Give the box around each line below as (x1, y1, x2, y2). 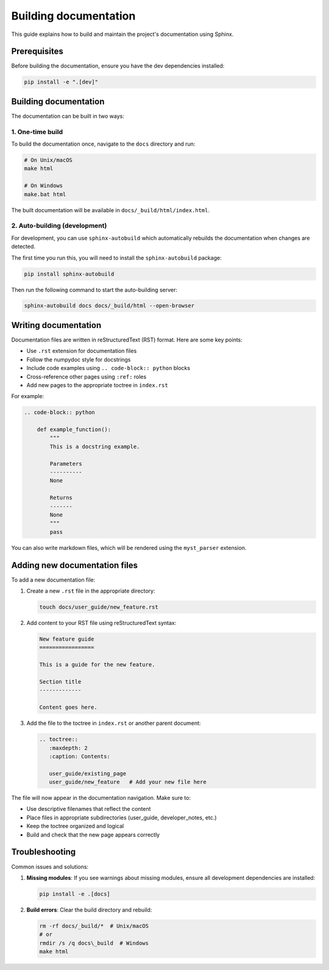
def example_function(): (37, 426, 111, 433)
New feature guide (39, 636, 94, 643)
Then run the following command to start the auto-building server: (11, 286, 178, 293)
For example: (11, 393, 44, 400)
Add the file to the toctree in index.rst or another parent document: (26, 719, 201, 727)
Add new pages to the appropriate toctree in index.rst (26, 381, 169, 388)
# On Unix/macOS (24, 157, 73, 164)
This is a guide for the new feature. (39, 662, 155, 668)
